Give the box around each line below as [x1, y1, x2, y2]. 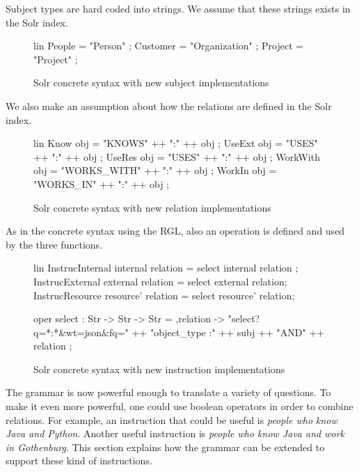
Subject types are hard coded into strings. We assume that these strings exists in [6, 1, 351, 15]
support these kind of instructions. [6, 453, 152, 468]
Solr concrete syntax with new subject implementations [33, 75, 269, 90]
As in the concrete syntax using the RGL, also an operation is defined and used [6, 223, 345, 238]
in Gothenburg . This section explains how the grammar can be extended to [6, 439, 325, 454]
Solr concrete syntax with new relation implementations [33, 200, 271, 214]
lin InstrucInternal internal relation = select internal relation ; [33, 260, 298, 275]
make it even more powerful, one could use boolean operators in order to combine [6, 399, 353, 414]
